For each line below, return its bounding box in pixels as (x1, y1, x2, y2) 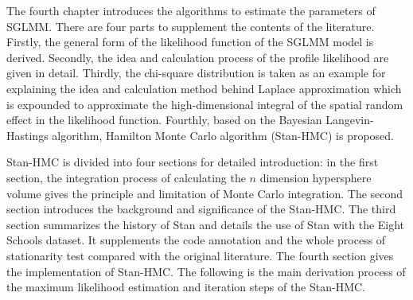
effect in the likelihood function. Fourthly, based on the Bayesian (6, 111, 322, 128)
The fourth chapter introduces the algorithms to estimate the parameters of (6, 2, 376, 18)
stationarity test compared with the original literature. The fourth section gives (6, 247, 394, 263)
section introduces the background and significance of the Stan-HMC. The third (6, 201, 396, 217)
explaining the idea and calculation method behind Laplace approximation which (6, 80, 402, 96)
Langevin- (325, 111, 374, 128)
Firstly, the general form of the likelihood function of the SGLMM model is (6, 33, 374, 50)
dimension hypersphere (259, 169, 372, 185)
